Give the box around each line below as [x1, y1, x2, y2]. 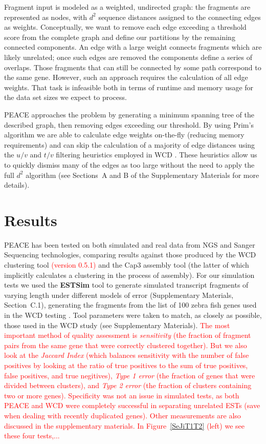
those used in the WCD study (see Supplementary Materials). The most [4, 319, 230, 330]
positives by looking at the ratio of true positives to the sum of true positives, [4, 359, 248, 370]
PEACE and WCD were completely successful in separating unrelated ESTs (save [4, 400, 260, 411]
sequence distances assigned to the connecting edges [98, 11, 261, 22]
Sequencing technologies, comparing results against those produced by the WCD [4, 249, 256, 260]
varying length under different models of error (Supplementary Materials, [4, 289, 234, 300]
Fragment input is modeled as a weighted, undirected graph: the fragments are [4, 2, 251, 12]
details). [4, 179, 30, 190]
